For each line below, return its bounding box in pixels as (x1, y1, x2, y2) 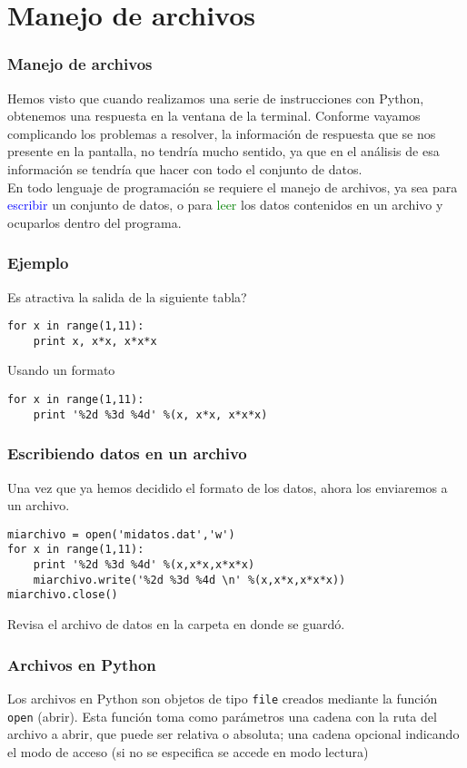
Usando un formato (7, 360, 115, 379)
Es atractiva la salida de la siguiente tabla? (7, 287, 247, 306)
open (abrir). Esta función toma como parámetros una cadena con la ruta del (7, 706, 437, 725)
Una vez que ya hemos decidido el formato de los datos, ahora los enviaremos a (7, 478, 448, 497)
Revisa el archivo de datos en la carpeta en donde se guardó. (7, 615, 345, 634)
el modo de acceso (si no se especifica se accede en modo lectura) (7, 742, 369, 761)
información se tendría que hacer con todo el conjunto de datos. (7, 159, 363, 178)
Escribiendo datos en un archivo (7, 442, 247, 465)
